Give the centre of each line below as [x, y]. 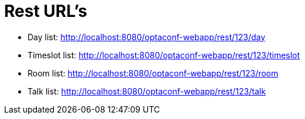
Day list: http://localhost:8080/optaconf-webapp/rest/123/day [147, 37]
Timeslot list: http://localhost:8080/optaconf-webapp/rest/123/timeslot [164, 55]
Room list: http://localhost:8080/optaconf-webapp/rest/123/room [153, 73]
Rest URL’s [46, 11]
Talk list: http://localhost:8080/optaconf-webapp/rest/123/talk [147, 91]
